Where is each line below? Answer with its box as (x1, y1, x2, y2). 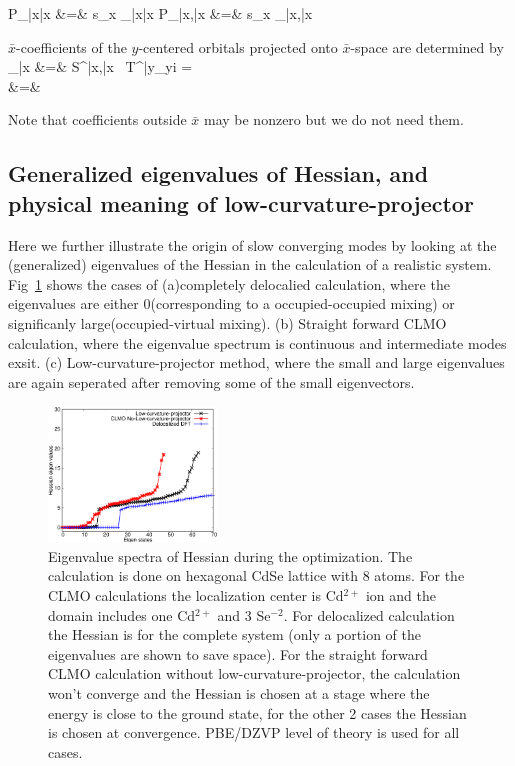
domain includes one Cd (48, 604, 196, 625)
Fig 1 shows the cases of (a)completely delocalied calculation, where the (8, 273, 450, 294)
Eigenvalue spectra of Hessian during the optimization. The (48, 545, 413, 566)
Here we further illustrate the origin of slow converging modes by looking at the (8, 234, 497, 255)
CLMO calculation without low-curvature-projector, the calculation (48, 663, 461, 684)
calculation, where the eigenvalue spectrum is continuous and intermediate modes (8, 332, 507, 353)
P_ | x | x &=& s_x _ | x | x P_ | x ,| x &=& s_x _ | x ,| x (8, 3, 313, 23)
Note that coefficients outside (8, 109, 187, 130)
